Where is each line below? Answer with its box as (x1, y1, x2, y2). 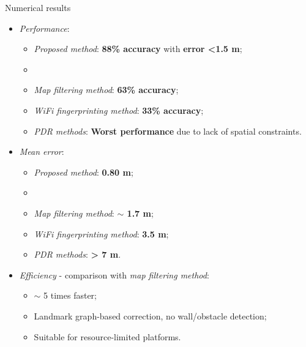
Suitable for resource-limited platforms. (34, 330, 181, 343)
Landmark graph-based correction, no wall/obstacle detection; (34, 309, 267, 322)
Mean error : (19, 145, 64, 158)
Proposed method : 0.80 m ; (34, 165, 133, 178)
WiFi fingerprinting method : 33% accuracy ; (34, 103, 204, 116)
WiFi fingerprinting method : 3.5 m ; (34, 227, 169, 240)
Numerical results (5, 1, 71, 13)
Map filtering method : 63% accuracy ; (34, 83, 179, 96)
